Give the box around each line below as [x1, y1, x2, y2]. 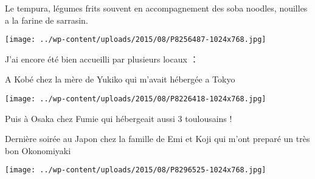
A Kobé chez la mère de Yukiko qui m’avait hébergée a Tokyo [5, 73, 235, 86]
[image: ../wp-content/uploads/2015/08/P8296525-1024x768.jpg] [5, 166, 266, 175]
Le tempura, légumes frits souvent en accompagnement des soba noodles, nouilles [5, 2, 308, 14]
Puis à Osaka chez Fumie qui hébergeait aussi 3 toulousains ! [5, 112, 232, 124]
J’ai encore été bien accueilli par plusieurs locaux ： [5, 52, 199, 65]
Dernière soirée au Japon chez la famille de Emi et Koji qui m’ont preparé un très [5, 132, 310, 145]
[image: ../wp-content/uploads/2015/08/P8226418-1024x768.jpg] [5, 95, 266, 104]
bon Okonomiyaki [5, 144, 71, 157]
